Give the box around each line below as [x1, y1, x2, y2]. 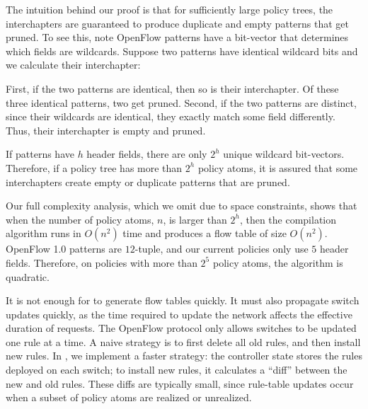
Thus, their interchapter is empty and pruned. [6, 122, 206, 137]
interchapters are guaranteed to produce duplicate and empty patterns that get [6, 16, 349, 30]
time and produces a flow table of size [122, 226, 287, 241]
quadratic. [6, 269, 50, 284]
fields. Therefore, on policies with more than [6, 255, 197, 270]
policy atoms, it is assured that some [197, 160, 358, 175]
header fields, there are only [86, 146, 207, 161]
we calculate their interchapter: [6, 57, 141, 72]
